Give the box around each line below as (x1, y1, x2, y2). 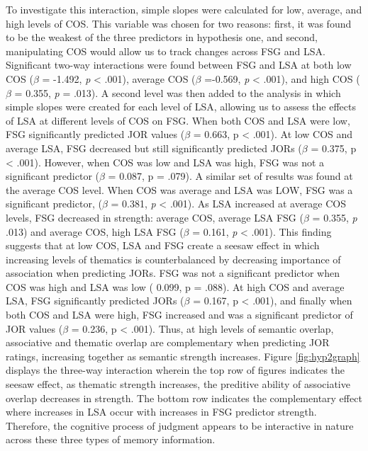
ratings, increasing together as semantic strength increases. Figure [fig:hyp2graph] (6, 348, 360, 363)
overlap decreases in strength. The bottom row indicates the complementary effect (6, 390, 362, 405)
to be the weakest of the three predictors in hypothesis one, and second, (6, 30, 318, 45)
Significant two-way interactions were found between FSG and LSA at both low (6, 57, 352, 72)
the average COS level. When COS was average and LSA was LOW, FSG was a (6, 182, 353, 197)
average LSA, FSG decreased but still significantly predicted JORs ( (6, 140, 302, 155)
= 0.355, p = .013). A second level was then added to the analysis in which (14, 85, 341, 100)
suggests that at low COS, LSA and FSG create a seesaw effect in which (6, 238, 320, 253)
